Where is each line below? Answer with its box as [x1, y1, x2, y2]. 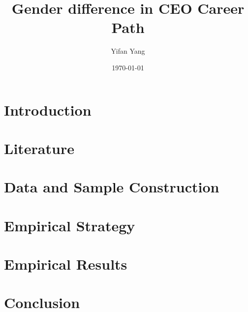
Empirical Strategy [4, 215, 135, 235]
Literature [4, 138, 74, 158]
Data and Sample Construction [4, 177, 219, 197]
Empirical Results [4, 254, 127, 274]
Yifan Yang [111, 46, 145, 56]
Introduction [4, 99, 92, 120]
